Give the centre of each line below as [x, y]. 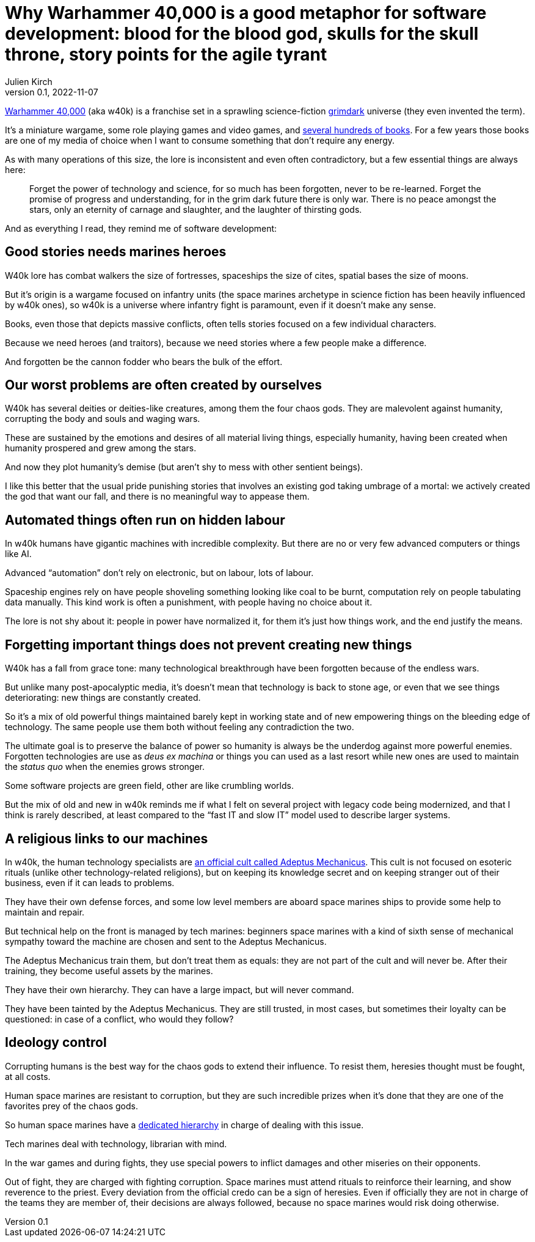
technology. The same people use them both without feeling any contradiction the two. [180, 727]
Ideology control [56, 1043]
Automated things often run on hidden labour [145, 520]
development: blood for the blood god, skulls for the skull [242, 34]
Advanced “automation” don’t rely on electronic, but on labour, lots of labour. [159, 573]
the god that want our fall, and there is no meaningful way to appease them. [157, 497]
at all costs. [28, 1076]
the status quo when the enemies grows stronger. [105, 767]
